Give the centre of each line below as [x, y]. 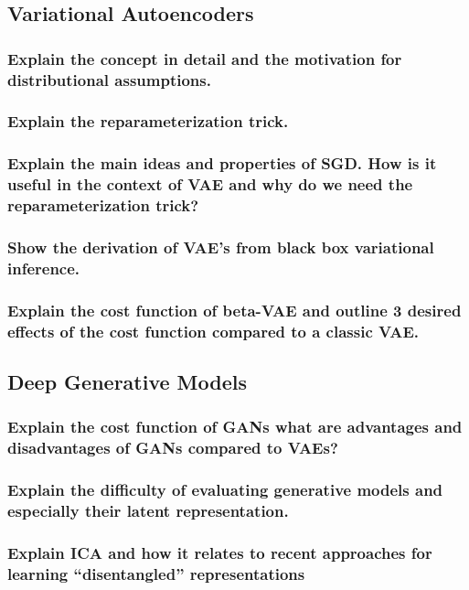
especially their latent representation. [148, 510]
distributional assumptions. [109, 79]
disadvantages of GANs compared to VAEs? [173, 448]
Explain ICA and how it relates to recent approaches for [220, 552]
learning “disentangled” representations [156, 573]
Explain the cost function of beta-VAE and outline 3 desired [234, 310]
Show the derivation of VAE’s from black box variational [221, 247]
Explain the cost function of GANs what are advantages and [235, 427]
